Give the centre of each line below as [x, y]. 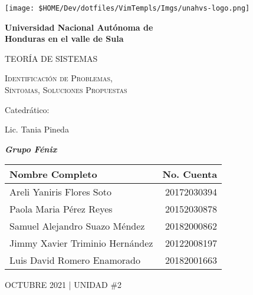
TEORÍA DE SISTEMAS [51, 58]
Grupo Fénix [31, 149]
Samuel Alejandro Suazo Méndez [77, 226]
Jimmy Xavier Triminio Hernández [81, 243]
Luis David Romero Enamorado [75, 260]
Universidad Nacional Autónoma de [79, 27]
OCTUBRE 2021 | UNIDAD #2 [63, 285]
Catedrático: [27, 109]
